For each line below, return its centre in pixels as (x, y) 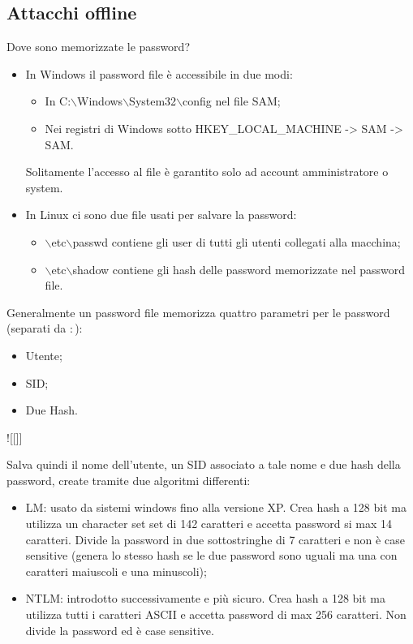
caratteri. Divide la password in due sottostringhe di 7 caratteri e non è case (215, 539)
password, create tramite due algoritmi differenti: (129, 480)
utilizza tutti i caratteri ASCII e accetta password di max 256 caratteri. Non (216, 614)
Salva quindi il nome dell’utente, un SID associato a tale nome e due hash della (204, 464)
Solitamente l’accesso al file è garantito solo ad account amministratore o (207, 172)
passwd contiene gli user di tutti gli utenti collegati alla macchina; (237, 241)
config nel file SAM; (232, 101)
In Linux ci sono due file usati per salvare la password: (161, 215)
